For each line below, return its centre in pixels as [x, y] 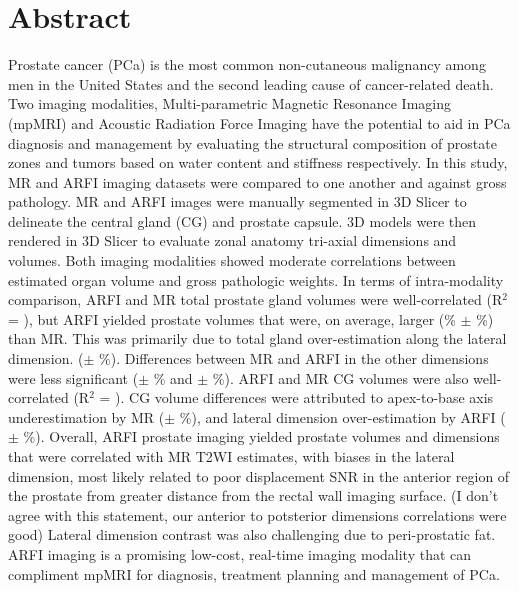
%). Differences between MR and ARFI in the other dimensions [294, 358]
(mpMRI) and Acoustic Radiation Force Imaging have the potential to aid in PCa [259, 122]
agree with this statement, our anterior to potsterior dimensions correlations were [257, 514]
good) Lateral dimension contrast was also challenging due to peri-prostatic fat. [252, 534]
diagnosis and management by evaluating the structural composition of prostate [252, 142]
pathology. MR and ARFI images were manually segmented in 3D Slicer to [237, 201]
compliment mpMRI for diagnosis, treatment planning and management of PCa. [254, 573]
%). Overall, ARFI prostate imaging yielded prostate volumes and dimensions [261, 436]
